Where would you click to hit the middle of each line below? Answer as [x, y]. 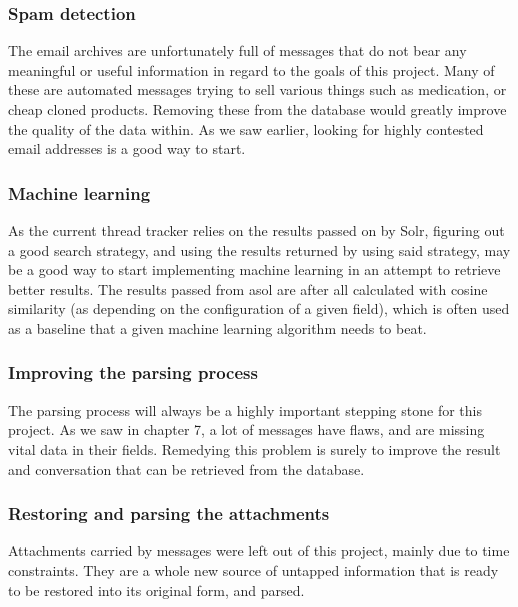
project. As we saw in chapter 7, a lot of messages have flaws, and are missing [246, 429]
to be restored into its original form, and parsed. [156, 589]
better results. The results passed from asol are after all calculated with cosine [248, 288]
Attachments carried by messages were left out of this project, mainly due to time [259, 550]
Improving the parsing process [133, 372]
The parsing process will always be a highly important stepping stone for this [245, 409]
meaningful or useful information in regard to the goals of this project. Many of [251, 69]
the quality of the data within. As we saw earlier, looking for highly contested [246, 128]
